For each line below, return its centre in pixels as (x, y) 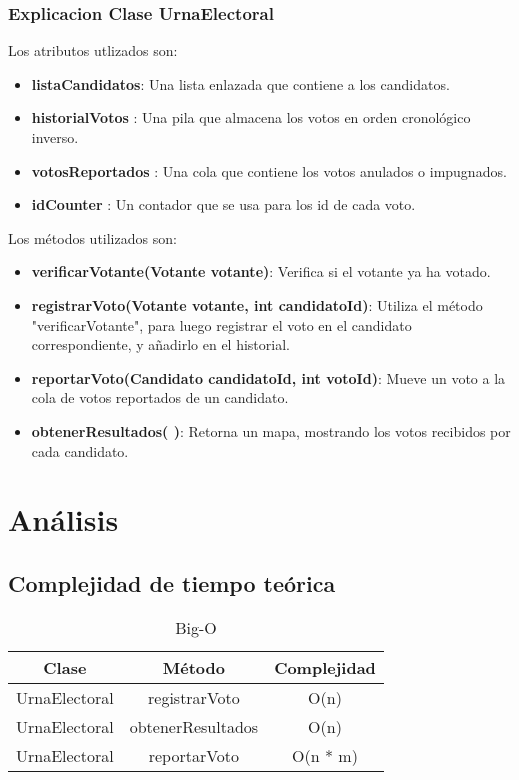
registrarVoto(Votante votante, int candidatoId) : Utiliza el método (257, 304)
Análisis (63, 519)
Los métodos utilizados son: (92, 237)
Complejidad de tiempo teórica (172, 582)
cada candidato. (80, 450)
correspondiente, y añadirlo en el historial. (160, 344)
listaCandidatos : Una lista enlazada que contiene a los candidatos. (240, 83)
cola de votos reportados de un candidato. (160, 397)
